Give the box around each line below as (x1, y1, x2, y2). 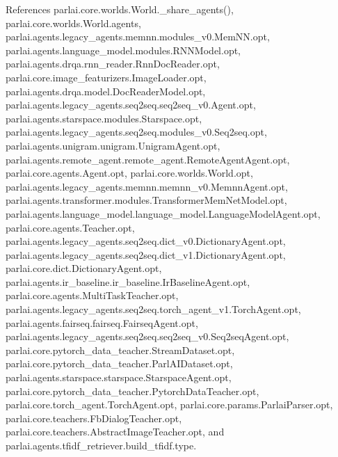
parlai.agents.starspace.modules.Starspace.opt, (6, 111, 202, 125)
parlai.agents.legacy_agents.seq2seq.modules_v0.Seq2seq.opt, (6, 125, 267, 139)
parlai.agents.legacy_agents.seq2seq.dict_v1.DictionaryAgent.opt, (6, 247, 286, 262)
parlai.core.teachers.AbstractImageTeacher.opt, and (6, 424, 225, 439)
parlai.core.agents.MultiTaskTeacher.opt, (6, 288, 179, 303)
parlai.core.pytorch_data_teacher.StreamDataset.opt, (6, 342, 235, 357)
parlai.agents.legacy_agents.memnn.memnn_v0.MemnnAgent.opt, (6, 179, 288, 193)
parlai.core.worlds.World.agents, (6, 15, 141, 30)
